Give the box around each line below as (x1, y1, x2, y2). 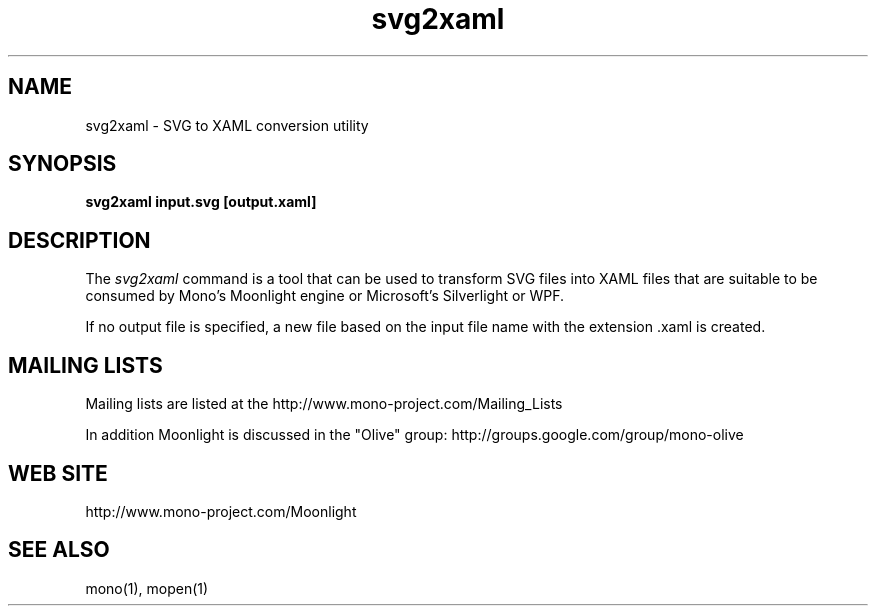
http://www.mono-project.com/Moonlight (85, 502, 357, 520)
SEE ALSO (8, 537, 110, 563)
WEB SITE (8, 460, 108, 486)
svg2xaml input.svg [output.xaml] (85, 193, 317, 211)
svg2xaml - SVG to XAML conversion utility (85, 116, 369, 134)
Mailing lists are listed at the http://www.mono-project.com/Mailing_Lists (85, 395, 563, 413)
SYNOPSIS (8, 151, 117, 177)
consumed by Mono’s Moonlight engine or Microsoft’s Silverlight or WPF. (85, 287, 565, 305)
